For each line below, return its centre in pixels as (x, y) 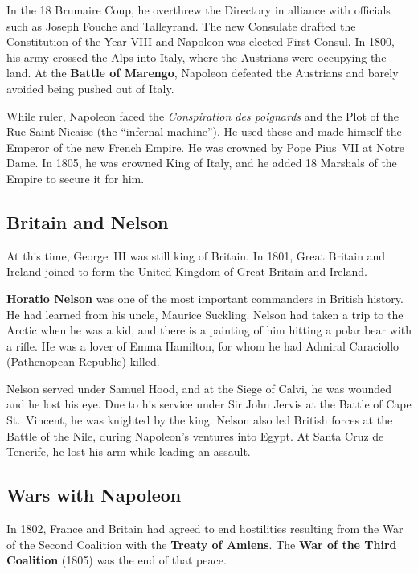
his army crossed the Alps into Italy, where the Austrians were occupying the (197, 57)
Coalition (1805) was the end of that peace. (117, 560)
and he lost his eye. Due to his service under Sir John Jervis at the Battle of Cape (209, 404)
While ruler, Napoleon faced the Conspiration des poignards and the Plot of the (203, 115)
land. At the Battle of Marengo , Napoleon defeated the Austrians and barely (203, 73)
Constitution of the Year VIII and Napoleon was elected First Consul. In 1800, (201, 41)
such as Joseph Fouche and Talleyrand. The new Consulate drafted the (181, 25)
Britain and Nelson (88, 221)
